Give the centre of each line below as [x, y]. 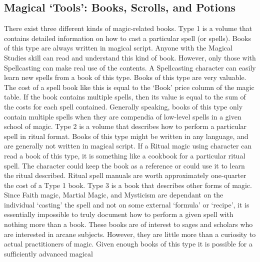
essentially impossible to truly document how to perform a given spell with [119, 214]
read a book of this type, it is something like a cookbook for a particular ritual [125, 155]
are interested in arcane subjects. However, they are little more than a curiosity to [130, 234]
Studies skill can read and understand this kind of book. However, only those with [130, 57]
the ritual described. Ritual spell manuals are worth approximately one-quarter [125, 175]
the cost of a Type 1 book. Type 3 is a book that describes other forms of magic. [128, 185]
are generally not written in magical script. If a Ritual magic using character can [128, 146]
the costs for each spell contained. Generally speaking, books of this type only [123, 106]
